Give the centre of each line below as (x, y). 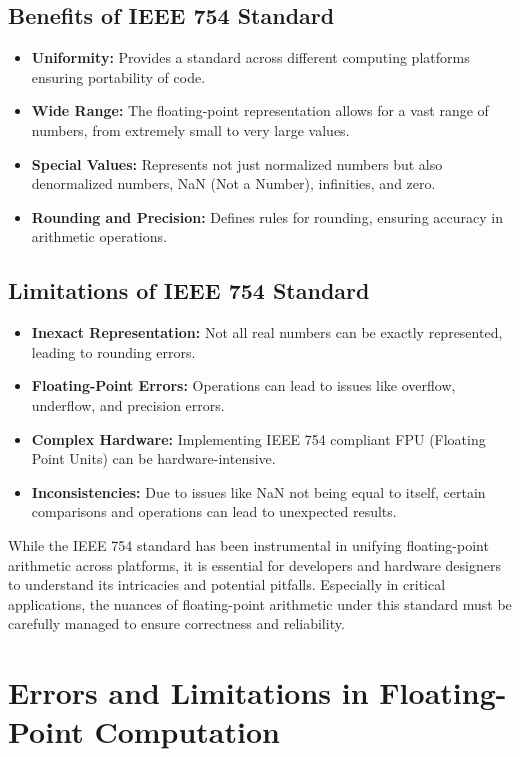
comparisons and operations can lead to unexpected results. (214, 511)
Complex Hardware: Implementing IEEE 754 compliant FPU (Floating (258, 438)
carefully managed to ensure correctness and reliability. (176, 623)
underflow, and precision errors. (128, 404)
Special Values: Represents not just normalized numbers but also (237, 163)
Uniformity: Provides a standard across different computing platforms (250, 57)
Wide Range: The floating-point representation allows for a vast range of (260, 110)
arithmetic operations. (99, 236)
